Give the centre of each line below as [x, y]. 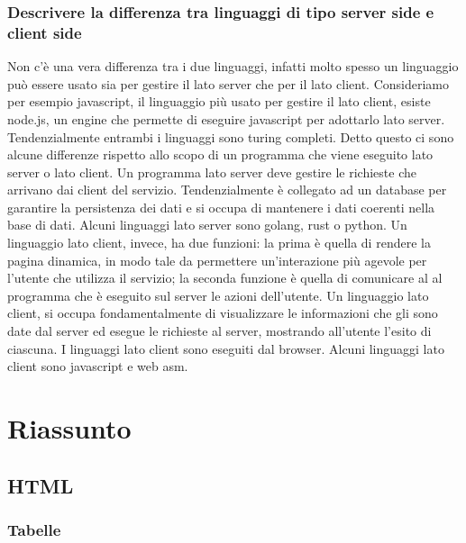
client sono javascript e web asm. [98, 366]
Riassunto [69, 428]
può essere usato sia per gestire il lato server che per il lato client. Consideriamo [228, 83]
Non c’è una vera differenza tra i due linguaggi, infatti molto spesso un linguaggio [233, 66]
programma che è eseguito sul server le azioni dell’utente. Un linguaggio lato [218, 295]
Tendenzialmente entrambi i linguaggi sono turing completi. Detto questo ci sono [231, 136]
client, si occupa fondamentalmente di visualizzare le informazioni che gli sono [223, 313]
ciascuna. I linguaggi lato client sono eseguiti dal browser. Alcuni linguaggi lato [226, 348]
